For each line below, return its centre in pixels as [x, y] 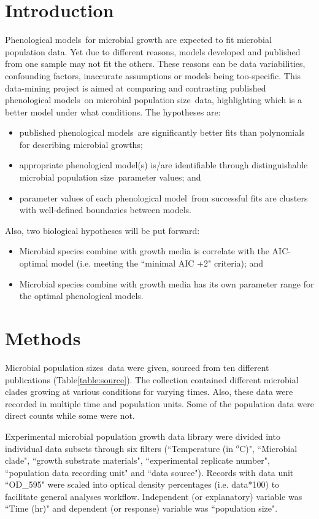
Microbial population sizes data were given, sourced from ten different [137, 367]
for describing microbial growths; [81, 144]
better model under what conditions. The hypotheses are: [113, 111]
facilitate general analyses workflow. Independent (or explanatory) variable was [154, 496]
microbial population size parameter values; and [110, 177]
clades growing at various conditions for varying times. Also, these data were [149, 392]
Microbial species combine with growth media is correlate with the [144, 251]
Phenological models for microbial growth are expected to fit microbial [138, 40]
